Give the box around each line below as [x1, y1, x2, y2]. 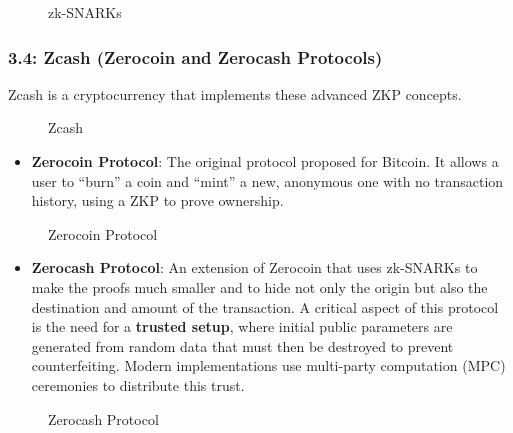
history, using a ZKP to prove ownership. [31, 190, 284, 211]
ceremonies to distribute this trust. [31, 374, 245, 395]
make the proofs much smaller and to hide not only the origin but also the [31, 276, 488, 297]
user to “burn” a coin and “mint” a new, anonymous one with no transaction [31, 170, 504, 191]
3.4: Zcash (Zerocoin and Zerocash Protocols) [8, 44, 383, 69]
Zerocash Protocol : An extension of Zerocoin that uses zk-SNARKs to [31, 257, 478, 278]
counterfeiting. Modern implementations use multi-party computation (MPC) [31, 355, 506, 376]
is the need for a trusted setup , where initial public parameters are [31, 316, 453, 337]
